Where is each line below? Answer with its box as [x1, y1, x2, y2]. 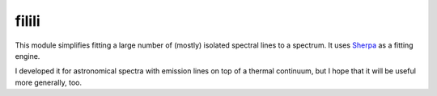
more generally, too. [15, 77, 83, 87]
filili [15, 12, 40, 30]
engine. [15, 51, 40, 61]
